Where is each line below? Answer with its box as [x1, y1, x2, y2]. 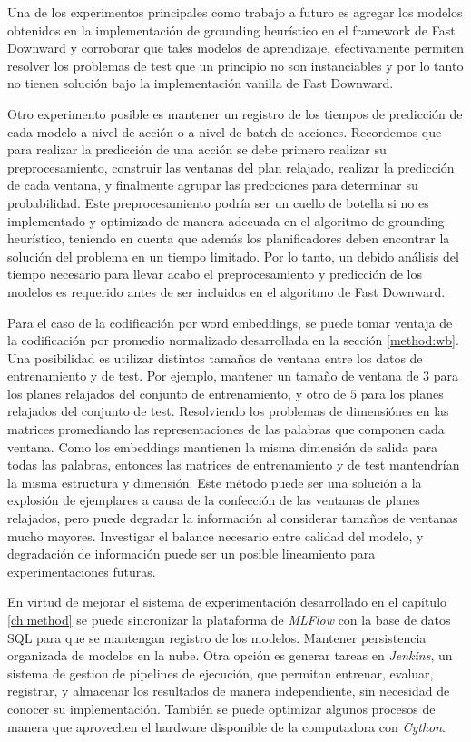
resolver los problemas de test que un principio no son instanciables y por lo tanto [7, 55, 464, 74]
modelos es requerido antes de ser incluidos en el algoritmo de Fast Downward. [7, 282, 446, 301]
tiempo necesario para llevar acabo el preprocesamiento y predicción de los [7, 264, 422, 283]
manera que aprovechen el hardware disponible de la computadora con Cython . [7, 717, 446, 736]
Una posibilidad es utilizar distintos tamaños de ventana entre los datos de [7, 348, 423, 367]
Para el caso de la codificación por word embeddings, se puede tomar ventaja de [7, 312, 453, 331]
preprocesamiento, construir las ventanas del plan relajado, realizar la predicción [7, 157, 455, 176]
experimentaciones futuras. [7, 561, 156, 580]
